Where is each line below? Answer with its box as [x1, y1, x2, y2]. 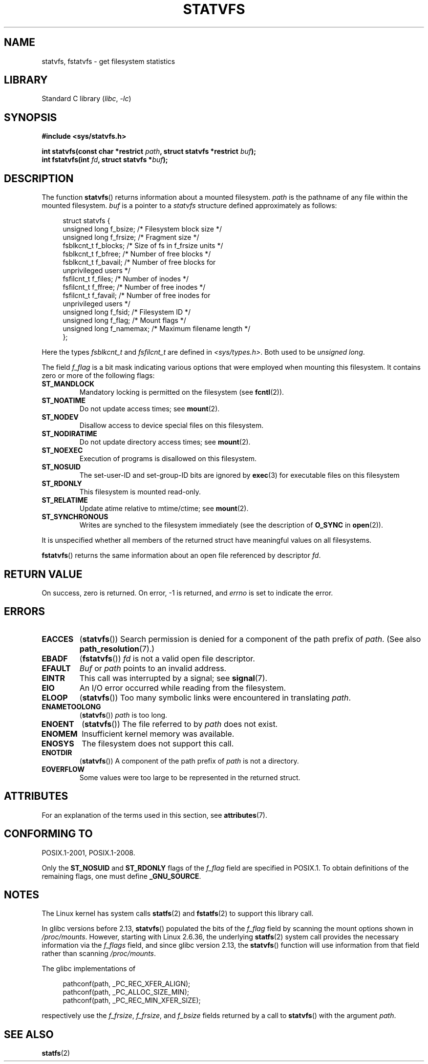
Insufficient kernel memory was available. [82, 728, 235, 739]
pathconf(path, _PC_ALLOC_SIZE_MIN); [63, 988, 189, 997]
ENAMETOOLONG [42, 702, 101, 711]
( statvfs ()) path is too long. [79, 710, 168, 719]
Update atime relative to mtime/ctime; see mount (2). [79, 504, 249, 513]
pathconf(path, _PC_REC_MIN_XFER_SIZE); [63, 996, 201, 1005]
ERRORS [4, 605, 45, 618]
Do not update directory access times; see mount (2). [79, 438, 251, 447]
